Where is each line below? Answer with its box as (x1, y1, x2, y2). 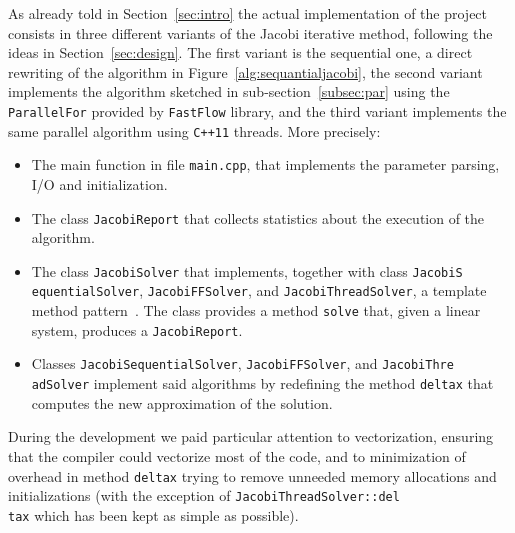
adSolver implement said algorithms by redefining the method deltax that (31, 373, 494, 394)
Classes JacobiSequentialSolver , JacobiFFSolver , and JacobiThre (31, 353, 454, 374)
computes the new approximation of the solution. (31, 392, 333, 413)
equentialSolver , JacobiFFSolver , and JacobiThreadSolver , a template (31, 280, 487, 301)
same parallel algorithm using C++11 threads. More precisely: (8, 120, 381, 141)
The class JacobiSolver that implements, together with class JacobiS (31, 260, 463, 281)
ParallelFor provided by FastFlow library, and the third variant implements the (8, 100, 507, 121)
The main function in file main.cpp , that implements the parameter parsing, (31, 154, 500, 175)
